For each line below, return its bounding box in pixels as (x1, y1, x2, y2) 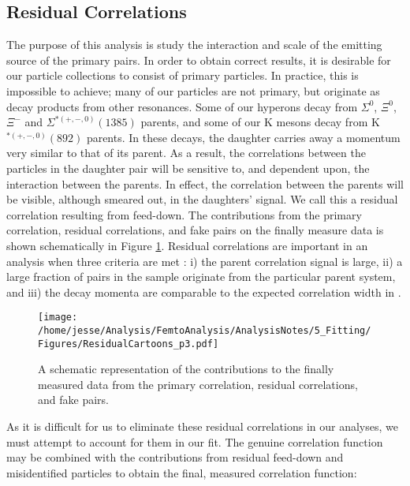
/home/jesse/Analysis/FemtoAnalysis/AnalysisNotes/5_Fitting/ (38, 324, 371, 336)
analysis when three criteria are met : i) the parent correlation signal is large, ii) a (6, 252, 403, 269)
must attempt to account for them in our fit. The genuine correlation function (6, 433, 383, 450)
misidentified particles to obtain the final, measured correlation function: (6, 464, 357, 480)
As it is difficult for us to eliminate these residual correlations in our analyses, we (6, 418, 398, 435)
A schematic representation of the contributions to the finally (38, 361, 334, 377)
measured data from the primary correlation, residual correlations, (38, 376, 358, 392)
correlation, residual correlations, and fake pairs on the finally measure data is (6, 222, 384, 238)
